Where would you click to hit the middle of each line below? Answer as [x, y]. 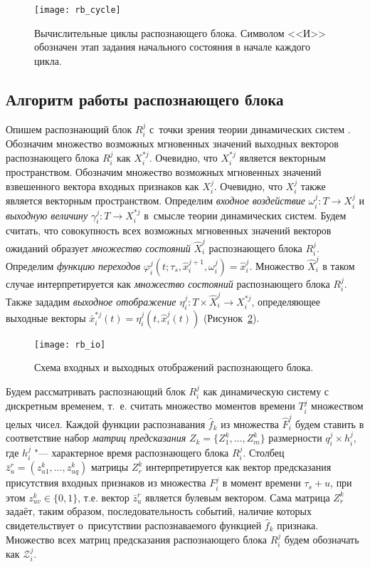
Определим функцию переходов [73, 265]
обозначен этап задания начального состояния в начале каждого [172, 47]
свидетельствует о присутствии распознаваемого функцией [134, 525]
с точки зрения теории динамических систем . [250, 129]
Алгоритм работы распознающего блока [145, 99]
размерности [295, 438]
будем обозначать [322, 539]
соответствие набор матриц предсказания [96, 438]
